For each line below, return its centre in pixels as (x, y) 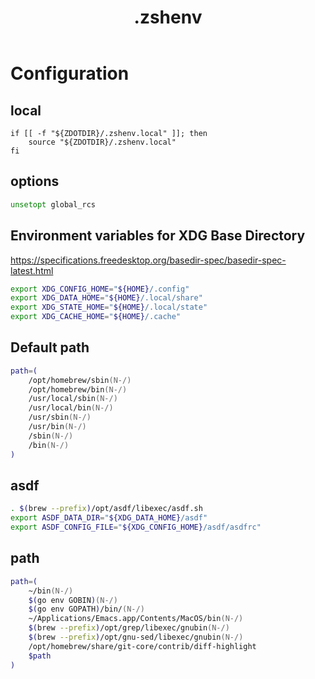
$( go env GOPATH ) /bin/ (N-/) (86, 609)
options (35, 181)
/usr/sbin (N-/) (60, 417)
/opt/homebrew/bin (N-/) (78, 389)
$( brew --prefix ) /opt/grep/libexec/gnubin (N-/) (129, 628)
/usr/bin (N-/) (57, 427)
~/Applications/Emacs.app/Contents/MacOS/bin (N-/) (136, 619)
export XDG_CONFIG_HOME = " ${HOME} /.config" (100, 289)
